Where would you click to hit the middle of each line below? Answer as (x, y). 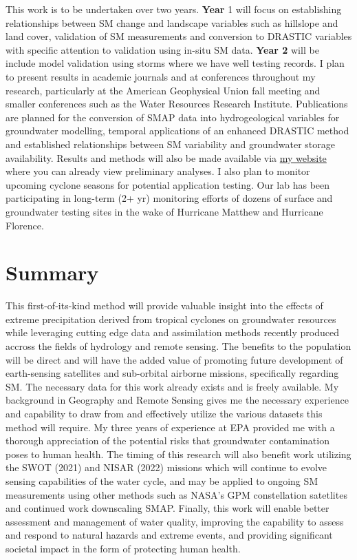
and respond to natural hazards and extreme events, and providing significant (169, 535)
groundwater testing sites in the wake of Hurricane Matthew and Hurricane (164, 211)
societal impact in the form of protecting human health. (123, 548)
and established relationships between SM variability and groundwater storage (170, 144)
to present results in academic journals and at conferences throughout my (161, 76)
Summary (52, 272)
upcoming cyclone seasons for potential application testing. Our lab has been (168, 184)
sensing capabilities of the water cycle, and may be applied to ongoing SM (162, 480)
